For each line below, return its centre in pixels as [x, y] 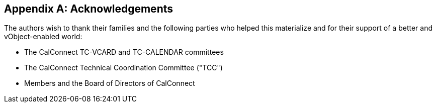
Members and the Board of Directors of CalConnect [110, 83]
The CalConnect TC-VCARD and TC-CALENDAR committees [124, 52]
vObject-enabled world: [43, 37]
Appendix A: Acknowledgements [89, 9]
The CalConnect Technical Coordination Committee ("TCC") [123, 68]
